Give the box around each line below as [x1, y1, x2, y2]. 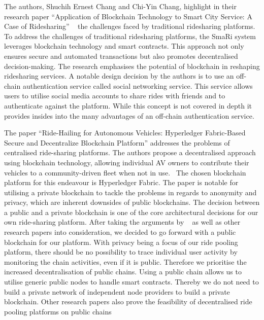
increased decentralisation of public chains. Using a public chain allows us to [4, 266, 242, 277]
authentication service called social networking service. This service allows [22, 80, 253, 91]
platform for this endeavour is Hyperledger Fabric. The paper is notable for [4, 177, 239, 188]
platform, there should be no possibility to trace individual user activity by [4, 246, 238, 257]
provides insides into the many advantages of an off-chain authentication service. [4, 110, 254, 121]
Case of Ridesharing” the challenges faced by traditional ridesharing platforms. [4, 21, 255, 31]
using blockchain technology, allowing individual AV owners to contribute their [4, 157, 249, 167]
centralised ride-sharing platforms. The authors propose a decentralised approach [4, 147, 256, 158]
